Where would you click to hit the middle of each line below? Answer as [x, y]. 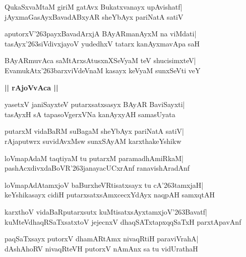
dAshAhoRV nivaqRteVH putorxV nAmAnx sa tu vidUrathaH [101, 248]
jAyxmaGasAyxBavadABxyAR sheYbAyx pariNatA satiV [94, 16]
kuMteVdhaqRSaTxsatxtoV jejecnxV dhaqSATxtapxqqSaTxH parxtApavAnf [123, 221]
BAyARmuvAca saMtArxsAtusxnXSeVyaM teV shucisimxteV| [100, 60]
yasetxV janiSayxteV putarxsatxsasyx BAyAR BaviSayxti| [95, 104]
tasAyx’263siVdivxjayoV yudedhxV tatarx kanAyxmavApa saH [102, 43]
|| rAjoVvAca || [32, 87]
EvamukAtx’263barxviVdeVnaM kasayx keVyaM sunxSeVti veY [103, 70]
